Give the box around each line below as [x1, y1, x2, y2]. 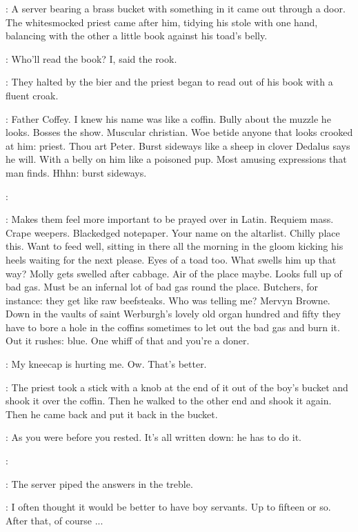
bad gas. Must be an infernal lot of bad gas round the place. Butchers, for [6, 279, 318, 294]
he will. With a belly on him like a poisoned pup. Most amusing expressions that [6, 152, 347, 166]
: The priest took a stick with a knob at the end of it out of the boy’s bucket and [6, 380, 348, 394]
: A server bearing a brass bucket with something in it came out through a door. [6, 1, 346, 15]
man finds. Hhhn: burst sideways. [6, 165, 147, 179]
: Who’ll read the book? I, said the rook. [6, 51, 177, 66]
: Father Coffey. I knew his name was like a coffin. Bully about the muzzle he [6, 111, 331, 126]
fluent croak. [6, 88, 59, 102]
